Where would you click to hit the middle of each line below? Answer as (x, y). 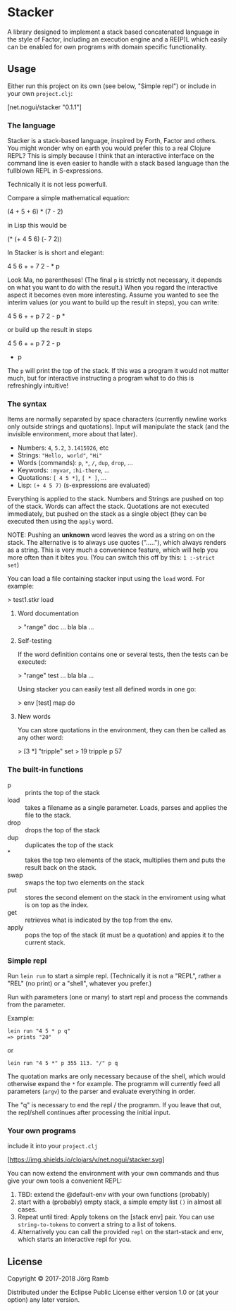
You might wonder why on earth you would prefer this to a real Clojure (109, 148)
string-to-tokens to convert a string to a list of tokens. (97, 1224)
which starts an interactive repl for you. (74, 1239)
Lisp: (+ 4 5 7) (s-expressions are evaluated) (84, 485)
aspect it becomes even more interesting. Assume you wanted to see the (113, 295)
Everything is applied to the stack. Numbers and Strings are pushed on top (116, 499)
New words (34, 717)
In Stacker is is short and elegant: (56, 253)
